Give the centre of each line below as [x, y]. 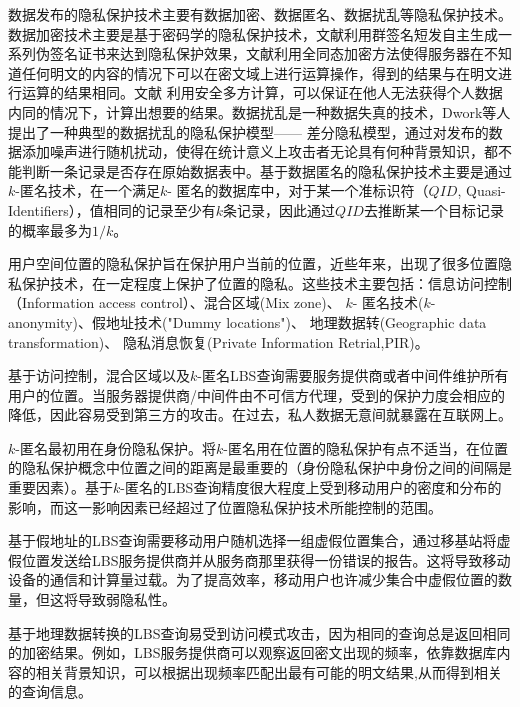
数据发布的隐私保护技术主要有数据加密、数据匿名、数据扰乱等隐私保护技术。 [260, 14]
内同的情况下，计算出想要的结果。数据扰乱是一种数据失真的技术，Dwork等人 [259, 111]
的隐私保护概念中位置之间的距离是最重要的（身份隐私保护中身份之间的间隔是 [260, 467]
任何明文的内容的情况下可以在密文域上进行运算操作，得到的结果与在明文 [259, 72]
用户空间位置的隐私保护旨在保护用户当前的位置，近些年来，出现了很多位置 [253, 263]
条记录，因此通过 [279, 209]
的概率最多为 [50, 229]
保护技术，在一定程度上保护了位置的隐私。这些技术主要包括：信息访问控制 [266, 282]
